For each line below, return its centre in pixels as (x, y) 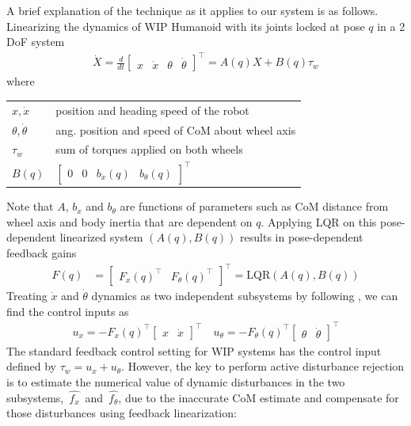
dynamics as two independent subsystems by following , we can (245, 296)
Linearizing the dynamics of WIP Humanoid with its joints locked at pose (186, 26)
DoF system (36, 42)
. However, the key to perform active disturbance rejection (263, 366)
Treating (27, 296)
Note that (30, 206)
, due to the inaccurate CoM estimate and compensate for (259, 397)
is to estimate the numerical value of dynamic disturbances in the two (176, 382)
